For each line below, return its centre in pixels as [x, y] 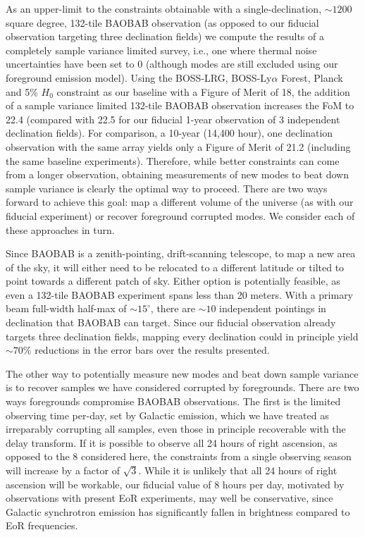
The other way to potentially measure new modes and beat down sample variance [182, 373]
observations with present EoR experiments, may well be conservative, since [169, 498]
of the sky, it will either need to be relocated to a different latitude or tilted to [175, 267]
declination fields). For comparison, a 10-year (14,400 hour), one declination [169, 133]
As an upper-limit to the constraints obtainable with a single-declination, [164, 8]
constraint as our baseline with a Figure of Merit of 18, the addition [203, 91]
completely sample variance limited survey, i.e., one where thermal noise [161, 50]
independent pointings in [273, 308]
